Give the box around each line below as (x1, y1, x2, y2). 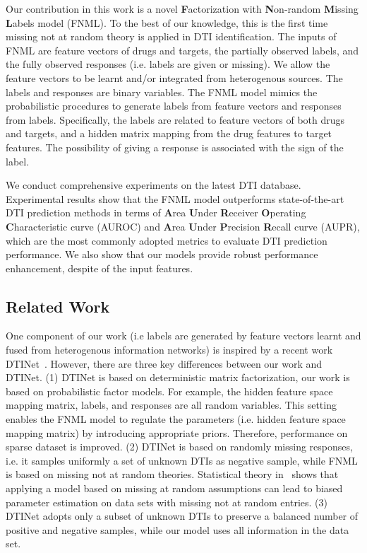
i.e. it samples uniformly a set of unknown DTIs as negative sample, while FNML (6, 453, 358, 467)
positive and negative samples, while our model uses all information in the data (6, 522, 349, 537)
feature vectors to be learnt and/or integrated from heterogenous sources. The (6, 70, 343, 85)
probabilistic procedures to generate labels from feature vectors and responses (6, 98, 342, 113)
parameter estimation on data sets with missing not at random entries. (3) (6, 494, 327, 509)
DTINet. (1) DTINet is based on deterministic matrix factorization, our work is (6, 370, 350, 385)
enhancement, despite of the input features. (6, 260, 193, 275)
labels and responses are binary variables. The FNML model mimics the (6, 84, 318, 99)
